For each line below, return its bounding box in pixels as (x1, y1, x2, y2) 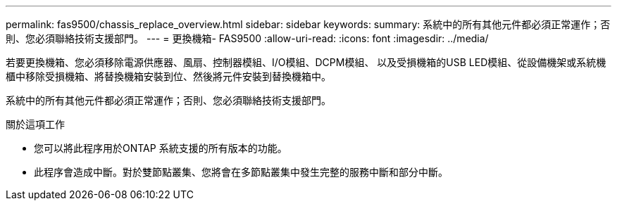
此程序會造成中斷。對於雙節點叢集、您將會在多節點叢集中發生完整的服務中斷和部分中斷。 (34, 166, 448, 178)
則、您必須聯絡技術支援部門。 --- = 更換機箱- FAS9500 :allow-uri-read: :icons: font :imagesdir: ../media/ (6, 32, 489, 44)
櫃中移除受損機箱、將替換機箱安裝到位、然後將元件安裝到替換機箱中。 (6, 70, 331, 82)
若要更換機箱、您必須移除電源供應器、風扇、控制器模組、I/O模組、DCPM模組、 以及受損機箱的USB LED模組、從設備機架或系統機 (6, 56, 606, 68)
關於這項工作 (6, 118, 65, 130)
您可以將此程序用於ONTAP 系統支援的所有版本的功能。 (34, 142, 287, 154)
